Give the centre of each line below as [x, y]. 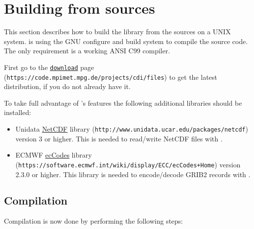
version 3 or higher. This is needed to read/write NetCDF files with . [119, 138]
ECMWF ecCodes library [54, 155]
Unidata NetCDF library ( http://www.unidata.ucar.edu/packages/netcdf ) [132, 129]
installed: [18, 112]
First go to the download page [49, 67]
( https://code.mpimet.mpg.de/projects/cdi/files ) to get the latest [111, 77]
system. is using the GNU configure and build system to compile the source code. [126, 41]
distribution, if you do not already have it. [67, 86]
